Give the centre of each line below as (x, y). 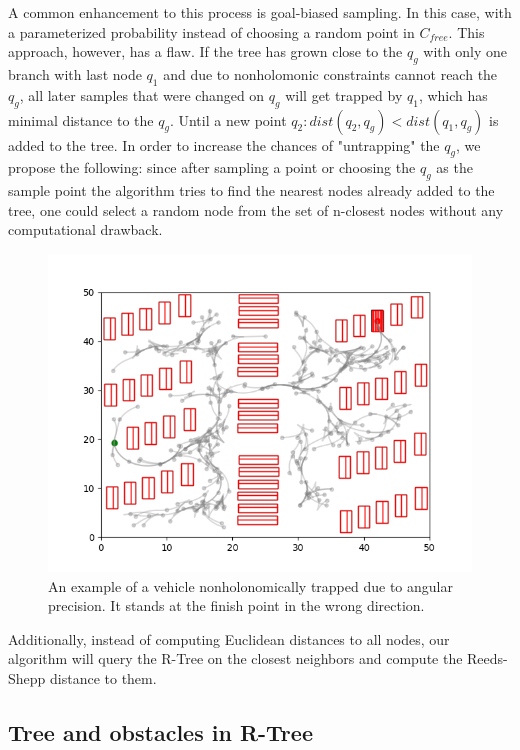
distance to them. (103, 677)
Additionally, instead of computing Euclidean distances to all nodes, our (229, 638)
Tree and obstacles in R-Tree (160, 731)
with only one (465, 51)
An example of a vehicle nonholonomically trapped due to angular (250, 585)
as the (454, 167)
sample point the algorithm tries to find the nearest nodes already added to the (251, 190)
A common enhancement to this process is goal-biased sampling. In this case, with (260, 12)
